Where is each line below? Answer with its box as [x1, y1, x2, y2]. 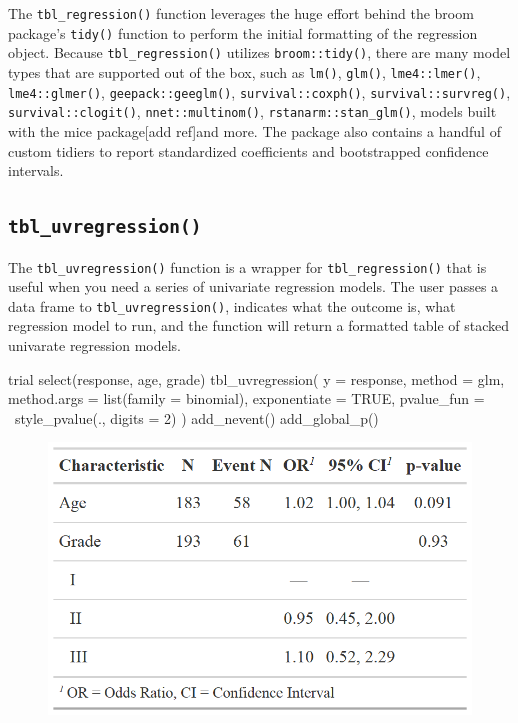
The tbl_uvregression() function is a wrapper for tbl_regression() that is [8, 256, 487, 277]
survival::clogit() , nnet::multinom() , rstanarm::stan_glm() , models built [8, 101, 497, 122]
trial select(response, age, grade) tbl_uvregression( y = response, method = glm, [8, 368, 505, 389]
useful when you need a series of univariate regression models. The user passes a [8, 276, 499, 297]
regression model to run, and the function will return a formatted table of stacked [8, 315, 509, 336]
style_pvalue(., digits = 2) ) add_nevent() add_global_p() [14, 407, 379, 428]
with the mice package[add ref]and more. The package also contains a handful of [8, 120, 501, 141]
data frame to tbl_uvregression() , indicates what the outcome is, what [8, 295, 456, 316]
